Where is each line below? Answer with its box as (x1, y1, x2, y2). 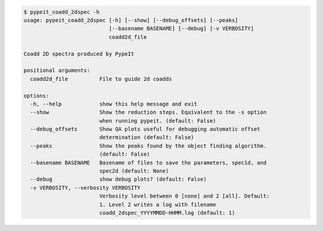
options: (23, 92, 50, 99)
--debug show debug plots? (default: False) (30, 176, 207, 183)
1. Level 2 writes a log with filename (99, 201, 217, 208)
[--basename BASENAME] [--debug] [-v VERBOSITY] (108, 25, 254, 32)
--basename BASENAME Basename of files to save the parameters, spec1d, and (30, 159, 267, 166)
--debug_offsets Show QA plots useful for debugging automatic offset (30, 126, 260, 133)
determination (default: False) (99, 134, 194, 141)
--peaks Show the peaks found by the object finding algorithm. (30, 142, 267, 149)
